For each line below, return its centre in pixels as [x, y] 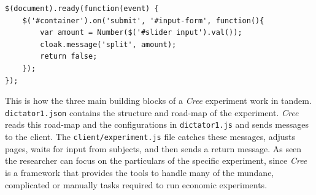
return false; [69, 57]
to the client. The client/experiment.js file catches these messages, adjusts [150, 137]
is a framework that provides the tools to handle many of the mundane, [140, 172]
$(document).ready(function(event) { [82, 9]
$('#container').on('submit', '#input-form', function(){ [143, 20]
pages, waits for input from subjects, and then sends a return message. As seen [153, 148]
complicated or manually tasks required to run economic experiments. [136, 184]
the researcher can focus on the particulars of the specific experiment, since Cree [156, 160]
